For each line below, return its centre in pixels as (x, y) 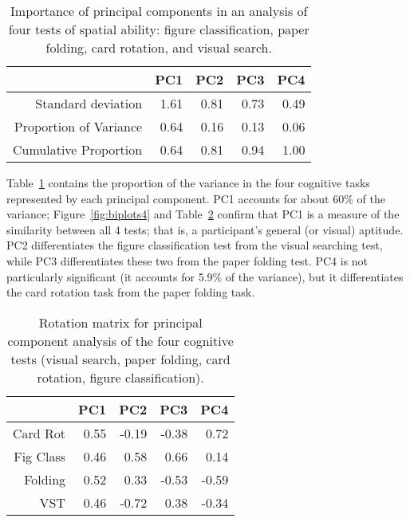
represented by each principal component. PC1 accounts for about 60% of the (196, 198)
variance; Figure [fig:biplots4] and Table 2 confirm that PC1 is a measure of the (203, 214)
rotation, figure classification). (120, 377)
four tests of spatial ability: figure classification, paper (159, 29)
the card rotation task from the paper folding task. (131, 292)
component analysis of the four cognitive (120, 340)
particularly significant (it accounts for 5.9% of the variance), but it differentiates (205, 276)
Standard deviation (89, 103)
